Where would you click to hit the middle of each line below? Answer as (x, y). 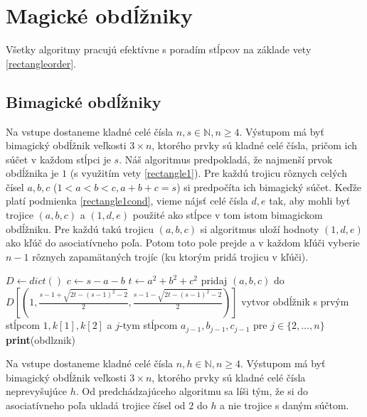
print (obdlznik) (41, 339)
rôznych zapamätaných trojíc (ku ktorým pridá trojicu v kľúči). (170, 256)
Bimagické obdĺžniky (84, 101)
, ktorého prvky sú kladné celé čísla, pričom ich (255, 145)
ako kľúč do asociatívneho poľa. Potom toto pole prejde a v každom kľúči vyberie (183, 243)
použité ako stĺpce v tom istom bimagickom (228, 215)
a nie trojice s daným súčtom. (284, 405)
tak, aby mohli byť (310, 201)
